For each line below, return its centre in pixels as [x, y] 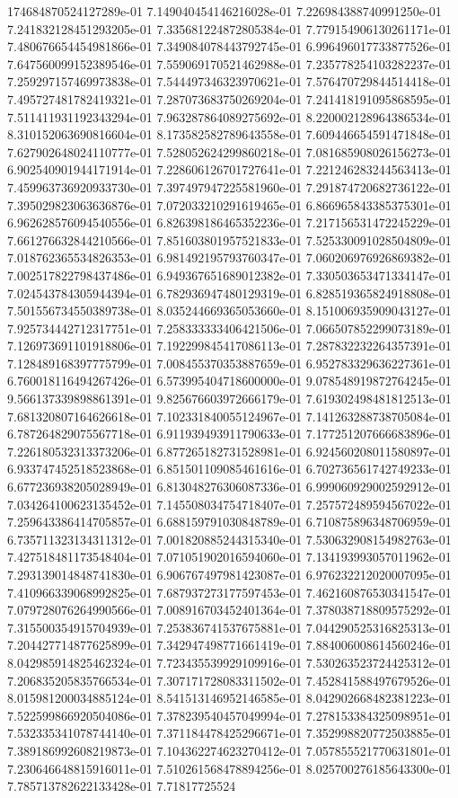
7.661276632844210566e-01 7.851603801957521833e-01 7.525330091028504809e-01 [229, 239]
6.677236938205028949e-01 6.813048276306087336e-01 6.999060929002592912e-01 [229, 487]
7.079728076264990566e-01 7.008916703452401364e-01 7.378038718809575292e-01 [229, 610]
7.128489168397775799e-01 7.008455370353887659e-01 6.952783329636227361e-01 [229, 363]
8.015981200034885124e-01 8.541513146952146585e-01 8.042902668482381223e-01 [229, 698]
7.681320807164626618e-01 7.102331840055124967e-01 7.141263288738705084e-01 [229, 416]
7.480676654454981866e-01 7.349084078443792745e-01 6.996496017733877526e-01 [229, 46]
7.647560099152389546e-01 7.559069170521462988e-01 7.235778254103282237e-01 [229, 63]
